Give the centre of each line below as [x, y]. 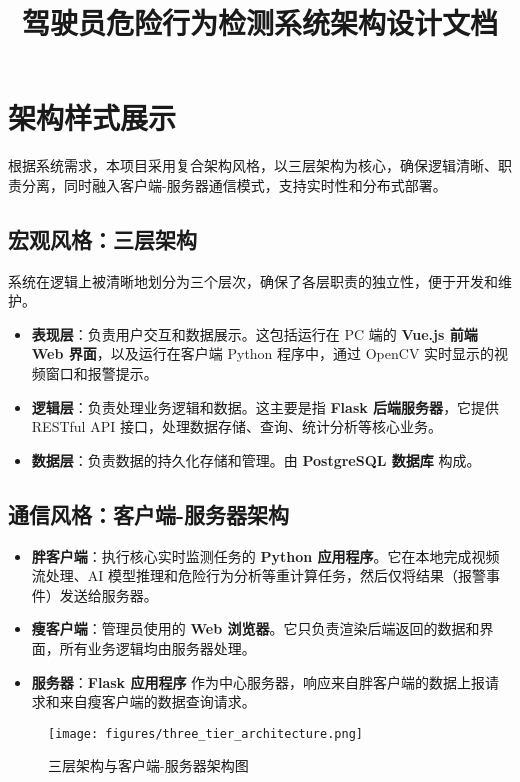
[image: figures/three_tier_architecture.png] [205, 733]
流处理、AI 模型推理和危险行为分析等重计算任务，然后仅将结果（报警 [259, 575]
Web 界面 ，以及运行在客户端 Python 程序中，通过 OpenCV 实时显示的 [263, 353]
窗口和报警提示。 [101, 373]
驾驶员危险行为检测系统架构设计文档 [259, 22]
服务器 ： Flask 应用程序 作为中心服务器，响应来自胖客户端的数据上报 [258, 681]
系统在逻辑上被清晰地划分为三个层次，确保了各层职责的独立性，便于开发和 [253, 280]
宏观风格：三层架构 [102, 238]
